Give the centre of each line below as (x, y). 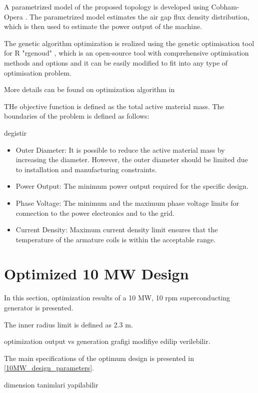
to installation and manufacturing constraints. (86, 169)
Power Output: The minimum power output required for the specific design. (132, 186)
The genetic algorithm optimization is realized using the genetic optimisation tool (129, 43)
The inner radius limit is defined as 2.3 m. (68, 324)
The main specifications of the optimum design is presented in (99, 358)
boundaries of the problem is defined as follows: (77, 116)
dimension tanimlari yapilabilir (51, 384)
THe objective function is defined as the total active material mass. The (114, 106)
